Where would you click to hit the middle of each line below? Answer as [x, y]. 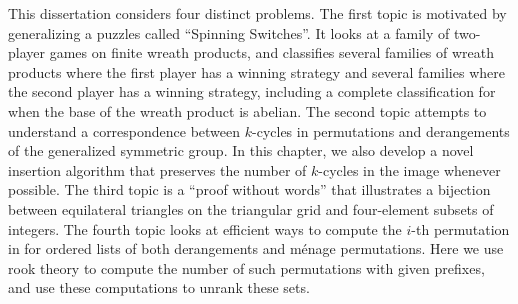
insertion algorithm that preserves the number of [157, 169]
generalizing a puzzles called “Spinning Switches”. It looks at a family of [229, 32]
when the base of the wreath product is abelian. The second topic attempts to [247, 110]
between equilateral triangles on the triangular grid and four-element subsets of [251, 208]
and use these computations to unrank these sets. [159, 287]
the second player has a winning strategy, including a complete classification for [252, 91]
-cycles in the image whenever [409, 169]
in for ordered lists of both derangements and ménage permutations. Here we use [256, 248]
